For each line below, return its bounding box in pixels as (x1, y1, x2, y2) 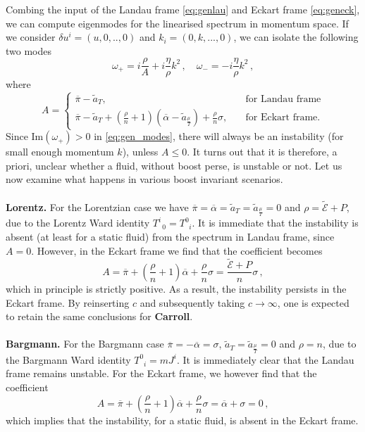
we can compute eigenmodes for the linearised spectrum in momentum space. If (6, 15, 349, 30)
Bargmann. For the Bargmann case (6, 336, 164, 351)
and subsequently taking (140, 295, 245, 310)
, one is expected (277, 295, 349, 310)
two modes (6, 43, 52, 58)
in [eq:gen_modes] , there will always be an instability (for (94, 129, 344, 144)
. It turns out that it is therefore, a (187, 144, 338, 159)
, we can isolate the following (233, 30, 359, 44)
